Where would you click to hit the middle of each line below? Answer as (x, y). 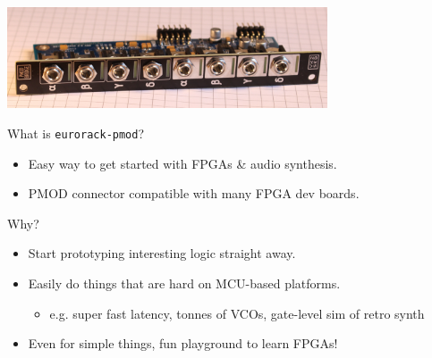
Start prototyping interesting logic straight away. (162, 253)
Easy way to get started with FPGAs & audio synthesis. (182, 163)
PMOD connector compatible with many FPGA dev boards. (194, 193)
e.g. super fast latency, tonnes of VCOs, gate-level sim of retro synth (237, 313)
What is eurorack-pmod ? (76, 133)
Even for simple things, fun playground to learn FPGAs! (183, 343)
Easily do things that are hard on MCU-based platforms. (184, 283)
